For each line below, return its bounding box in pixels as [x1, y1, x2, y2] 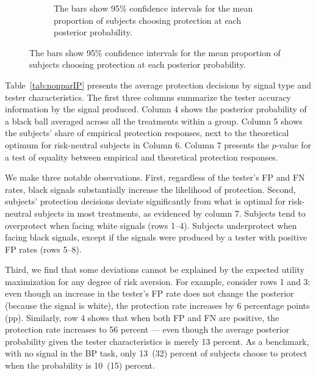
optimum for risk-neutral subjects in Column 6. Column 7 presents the [5, 138, 269, 151]
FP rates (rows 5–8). [5, 242, 82, 255]
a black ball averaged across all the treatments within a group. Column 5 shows [5, 114, 303, 127]
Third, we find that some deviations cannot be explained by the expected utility [5, 263, 304, 276]
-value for [276, 138, 312, 151]
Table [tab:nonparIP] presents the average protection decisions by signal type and [5, 78, 312, 91]
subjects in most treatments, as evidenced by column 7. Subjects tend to [34, 206, 306, 219]
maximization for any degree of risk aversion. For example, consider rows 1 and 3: [5, 275, 311, 287]
